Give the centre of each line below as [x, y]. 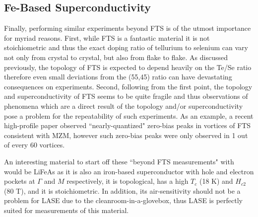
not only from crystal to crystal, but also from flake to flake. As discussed [116, 57]
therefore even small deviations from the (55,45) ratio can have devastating [118, 77]
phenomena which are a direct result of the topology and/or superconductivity [124, 106]
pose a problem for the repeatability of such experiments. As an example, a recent [129, 115]
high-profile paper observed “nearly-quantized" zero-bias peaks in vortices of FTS [128, 125]
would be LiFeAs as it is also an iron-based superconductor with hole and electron [129, 171]
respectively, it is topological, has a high [128, 181]
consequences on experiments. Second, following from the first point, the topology [128, 86]
